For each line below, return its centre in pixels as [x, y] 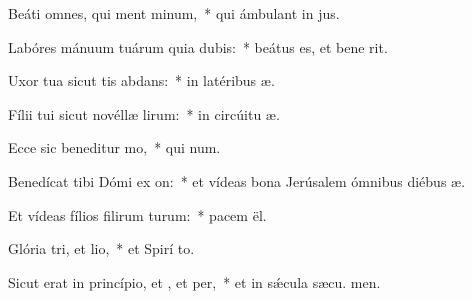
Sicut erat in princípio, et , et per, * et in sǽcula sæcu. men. [194, 281]
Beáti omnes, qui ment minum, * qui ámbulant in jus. [174, 13]
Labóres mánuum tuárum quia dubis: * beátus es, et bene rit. [198, 46]
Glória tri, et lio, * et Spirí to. [101, 248]
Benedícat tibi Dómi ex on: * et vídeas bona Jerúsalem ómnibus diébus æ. [237, 180]
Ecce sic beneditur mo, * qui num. [114, 147]
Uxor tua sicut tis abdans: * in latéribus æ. [141, 80]
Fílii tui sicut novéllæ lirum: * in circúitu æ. [144, 113]
